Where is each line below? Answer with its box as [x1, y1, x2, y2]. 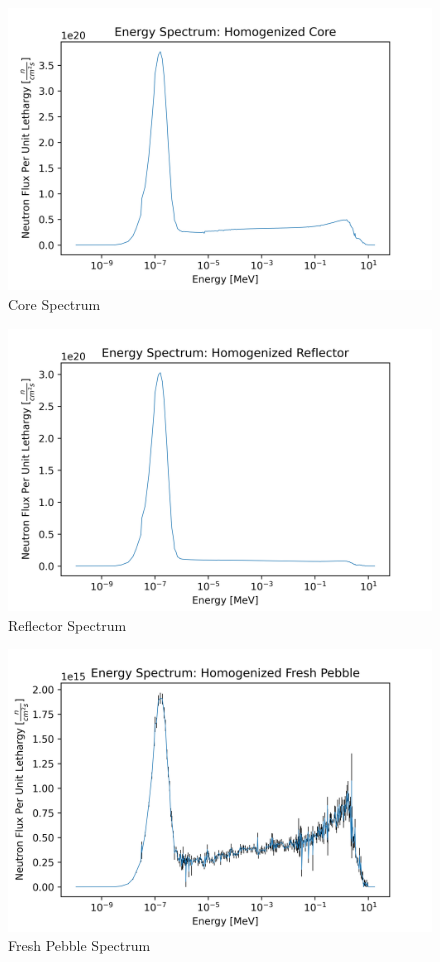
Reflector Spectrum [8, 614, 127, 635]
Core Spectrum [8, 293, 101, 314]
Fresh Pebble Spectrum [8, 935, 151, 956]
